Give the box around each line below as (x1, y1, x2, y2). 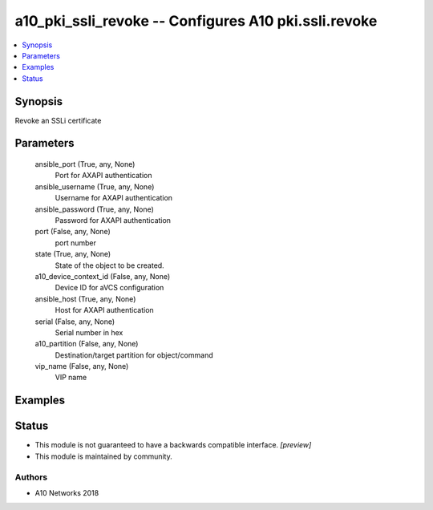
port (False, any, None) (34, 227, 111, 237)
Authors (14, 472, 48, 483)
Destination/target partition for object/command (55, 350, 213, 360)
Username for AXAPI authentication (55, 193, 172, 203)
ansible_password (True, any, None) (34, 204, 154, 214)
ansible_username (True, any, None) (34, 181, 155, 192)
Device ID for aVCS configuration (55, 283, 164, 293)
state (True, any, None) (34, 249, 111, 259)
